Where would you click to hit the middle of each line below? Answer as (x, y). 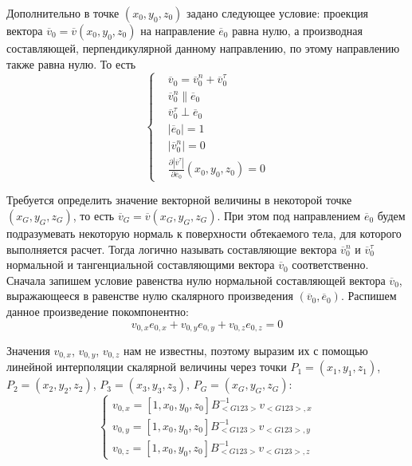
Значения (28, 350)
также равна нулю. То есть (71, 63)
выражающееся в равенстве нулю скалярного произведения (150, 296)
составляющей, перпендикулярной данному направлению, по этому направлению (203, 48)
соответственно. (330, 265)
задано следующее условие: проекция (277, 13)
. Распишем (369, 296)
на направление (178, 30)
